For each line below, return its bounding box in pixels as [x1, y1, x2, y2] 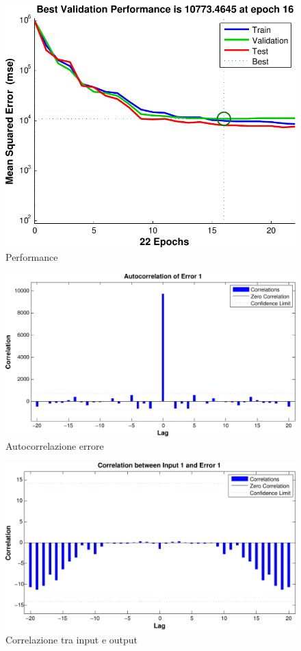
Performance [5, 250, 58, 264]
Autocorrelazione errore [5, 439, 104, 453]
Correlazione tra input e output [5, 632, 138, 646]
